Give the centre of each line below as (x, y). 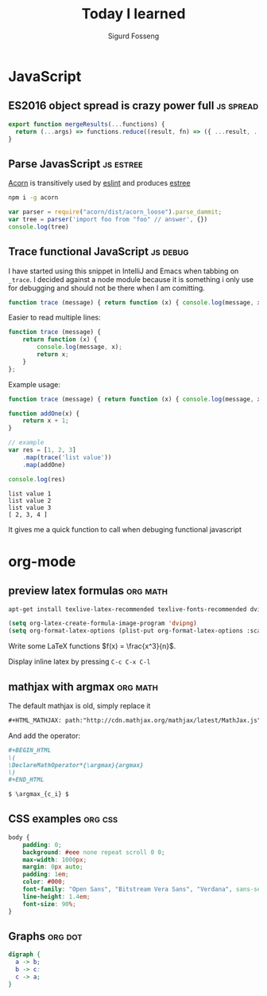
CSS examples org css (63, 819)
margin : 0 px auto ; (53, 867)
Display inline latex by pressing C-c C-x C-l (79, 661)
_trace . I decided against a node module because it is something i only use (131, 279)
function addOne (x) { (44, 414)
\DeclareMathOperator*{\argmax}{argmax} (76, 765)
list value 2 (30, 500)
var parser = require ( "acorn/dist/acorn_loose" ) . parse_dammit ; (115, 212)
